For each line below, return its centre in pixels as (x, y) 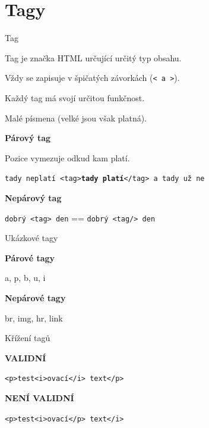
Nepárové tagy (35, 298)
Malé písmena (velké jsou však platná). (76, 118)
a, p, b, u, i (25, 278)
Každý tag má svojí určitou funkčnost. (75, 97)
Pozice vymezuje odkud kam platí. (67, 157)
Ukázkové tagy (31, 238)
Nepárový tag (33, 198)
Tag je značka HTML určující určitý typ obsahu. (93, 57)
